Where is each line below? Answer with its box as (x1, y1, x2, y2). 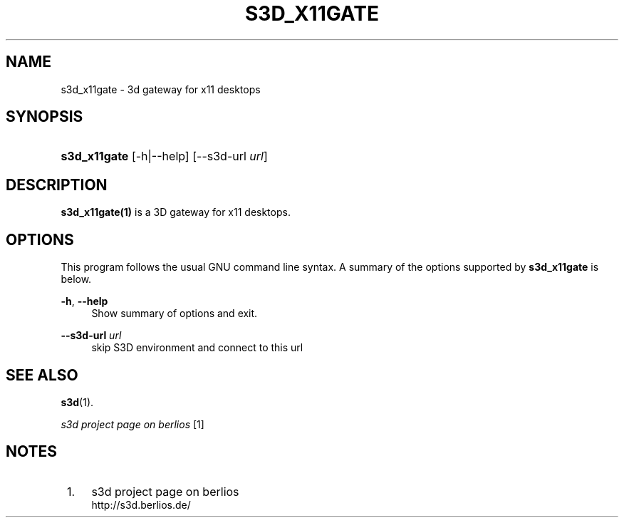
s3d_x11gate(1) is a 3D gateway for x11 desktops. (61, 206, 291, 219)
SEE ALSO (6, 366, 78, 384)
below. (61, 273, 92, 286)
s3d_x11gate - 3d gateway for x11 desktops (61, 83, 261, 95)
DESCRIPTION (6, 175, 108, 194)
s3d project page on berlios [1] (61, 418, 204, 430)
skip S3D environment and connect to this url (91, 341, 303, 354)
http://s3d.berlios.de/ (91, 498, 191, 511)
